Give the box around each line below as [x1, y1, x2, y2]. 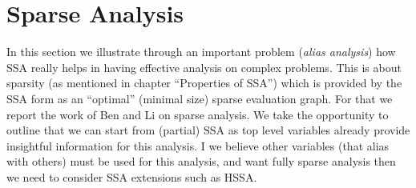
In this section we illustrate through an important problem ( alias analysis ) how [6, 43, 396, 60]
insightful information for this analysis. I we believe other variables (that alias [6, 137, 390, 154]
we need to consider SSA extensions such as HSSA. [6, 168, 257, 185]
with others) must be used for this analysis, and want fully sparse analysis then [6, 153, 396, 170]
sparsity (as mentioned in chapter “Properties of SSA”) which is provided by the [6, 74, 402, 91]
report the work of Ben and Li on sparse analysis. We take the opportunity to [6, 106, 389, 122]
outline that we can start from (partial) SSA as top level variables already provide [6, 122, 410, 138]
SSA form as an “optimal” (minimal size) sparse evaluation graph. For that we [6, 90, 393, 106]
